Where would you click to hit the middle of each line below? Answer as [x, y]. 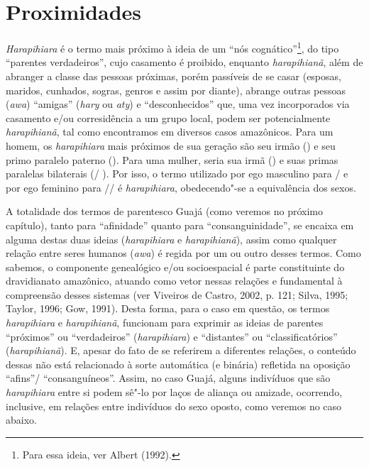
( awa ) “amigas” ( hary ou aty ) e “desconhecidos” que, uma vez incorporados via [178, 104]
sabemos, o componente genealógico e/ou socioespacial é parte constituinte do [175, 267]
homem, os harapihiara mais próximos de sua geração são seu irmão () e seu [171, 145]
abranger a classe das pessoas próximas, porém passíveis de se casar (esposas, [174, 76]
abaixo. [21, 420]
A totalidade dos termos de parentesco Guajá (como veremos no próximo [164, 211]
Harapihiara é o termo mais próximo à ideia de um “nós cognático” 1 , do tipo [172, 47]
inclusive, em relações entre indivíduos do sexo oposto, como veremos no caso [174, 406]
